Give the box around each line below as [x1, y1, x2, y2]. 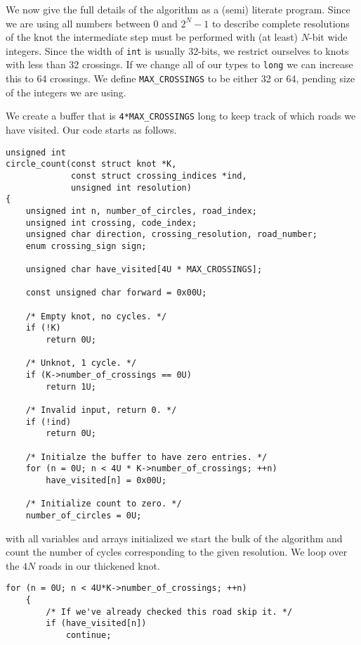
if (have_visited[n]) [46, 618, 147, 629]
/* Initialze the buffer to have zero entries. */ [25, 452, 268, 462]
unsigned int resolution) [71, 182, 192, 193]
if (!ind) [25, 416, 72, 427]
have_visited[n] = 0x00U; [46, 475, 167, 485]
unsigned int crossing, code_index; [25, 217, 197, 228]
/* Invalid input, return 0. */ [25, 405, 177, 416]
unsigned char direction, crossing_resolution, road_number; [25, 229, 317, 240]
